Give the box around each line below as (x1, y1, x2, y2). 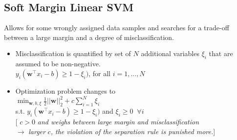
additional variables (141, 48, 199, 59)
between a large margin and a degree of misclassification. (4, 32, 174, 42)
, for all (88, 68, 111, 78)
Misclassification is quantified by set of (15, 48, 131, 59)
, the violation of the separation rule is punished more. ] (50, 126, 215, 136)
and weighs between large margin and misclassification (37, 117, 199, 127)
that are (209, 48, 233, 59)
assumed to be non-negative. (15, 59, 101, 69)
